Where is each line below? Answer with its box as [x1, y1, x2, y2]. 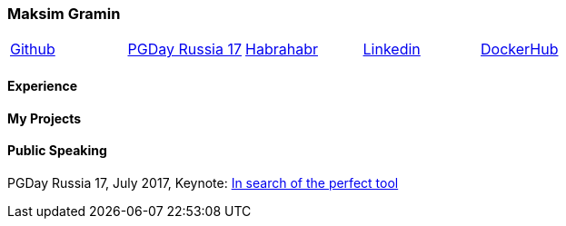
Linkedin [362, 40, 421, 59]
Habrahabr [245, 40, 318, 59]
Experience [7, 77, 77, 93]
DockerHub [481, 40, 559, 59]
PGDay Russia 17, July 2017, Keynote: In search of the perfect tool [7, 174, 399, 191]
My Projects [7, 110, 82, 126]
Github [10, 40, 55, 59]
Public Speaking [7, 142, 107, 159]
